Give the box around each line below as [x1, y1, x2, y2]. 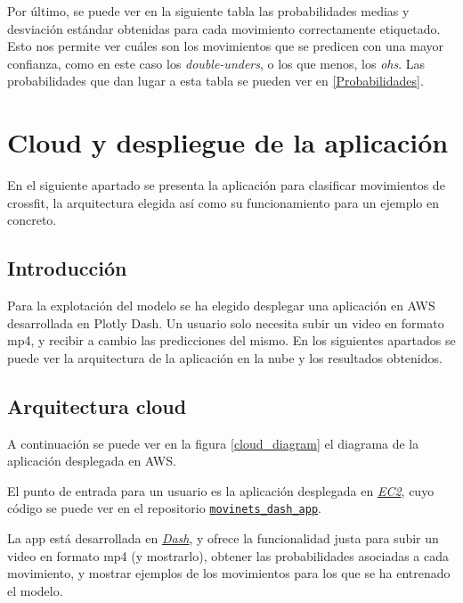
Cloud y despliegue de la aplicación [7, 124, 449, 161]
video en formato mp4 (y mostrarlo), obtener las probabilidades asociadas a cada [7, 546, 450, 565]
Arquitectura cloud [7, 392, 187, 419]
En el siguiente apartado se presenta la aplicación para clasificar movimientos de [7, 176, 445, 194]
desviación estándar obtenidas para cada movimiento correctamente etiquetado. [7, 19, 441, 37]
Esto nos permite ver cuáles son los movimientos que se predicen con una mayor [7, 37, 444, 55]
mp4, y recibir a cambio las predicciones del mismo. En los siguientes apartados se [7, 331, 456, 350]
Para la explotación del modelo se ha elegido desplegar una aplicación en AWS [7, 296, 435, 315]
